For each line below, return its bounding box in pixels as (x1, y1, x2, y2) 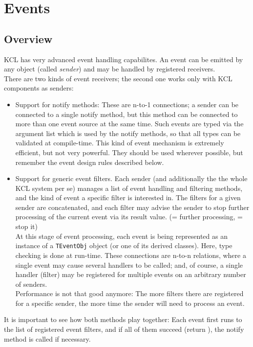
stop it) (15, 221, 38, 231)
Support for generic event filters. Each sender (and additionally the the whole (15, 173, 248, 184)
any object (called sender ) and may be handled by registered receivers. (4, 64, 215, 74)
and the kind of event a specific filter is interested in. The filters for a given (15, 192, 241, 203)
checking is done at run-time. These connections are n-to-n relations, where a (15, 250, 246, 260)
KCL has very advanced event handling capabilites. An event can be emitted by (4, 54, 243, 64)
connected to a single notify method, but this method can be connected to (15, 109, 238, 119)
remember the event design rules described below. (15, 157, 164, 167)
